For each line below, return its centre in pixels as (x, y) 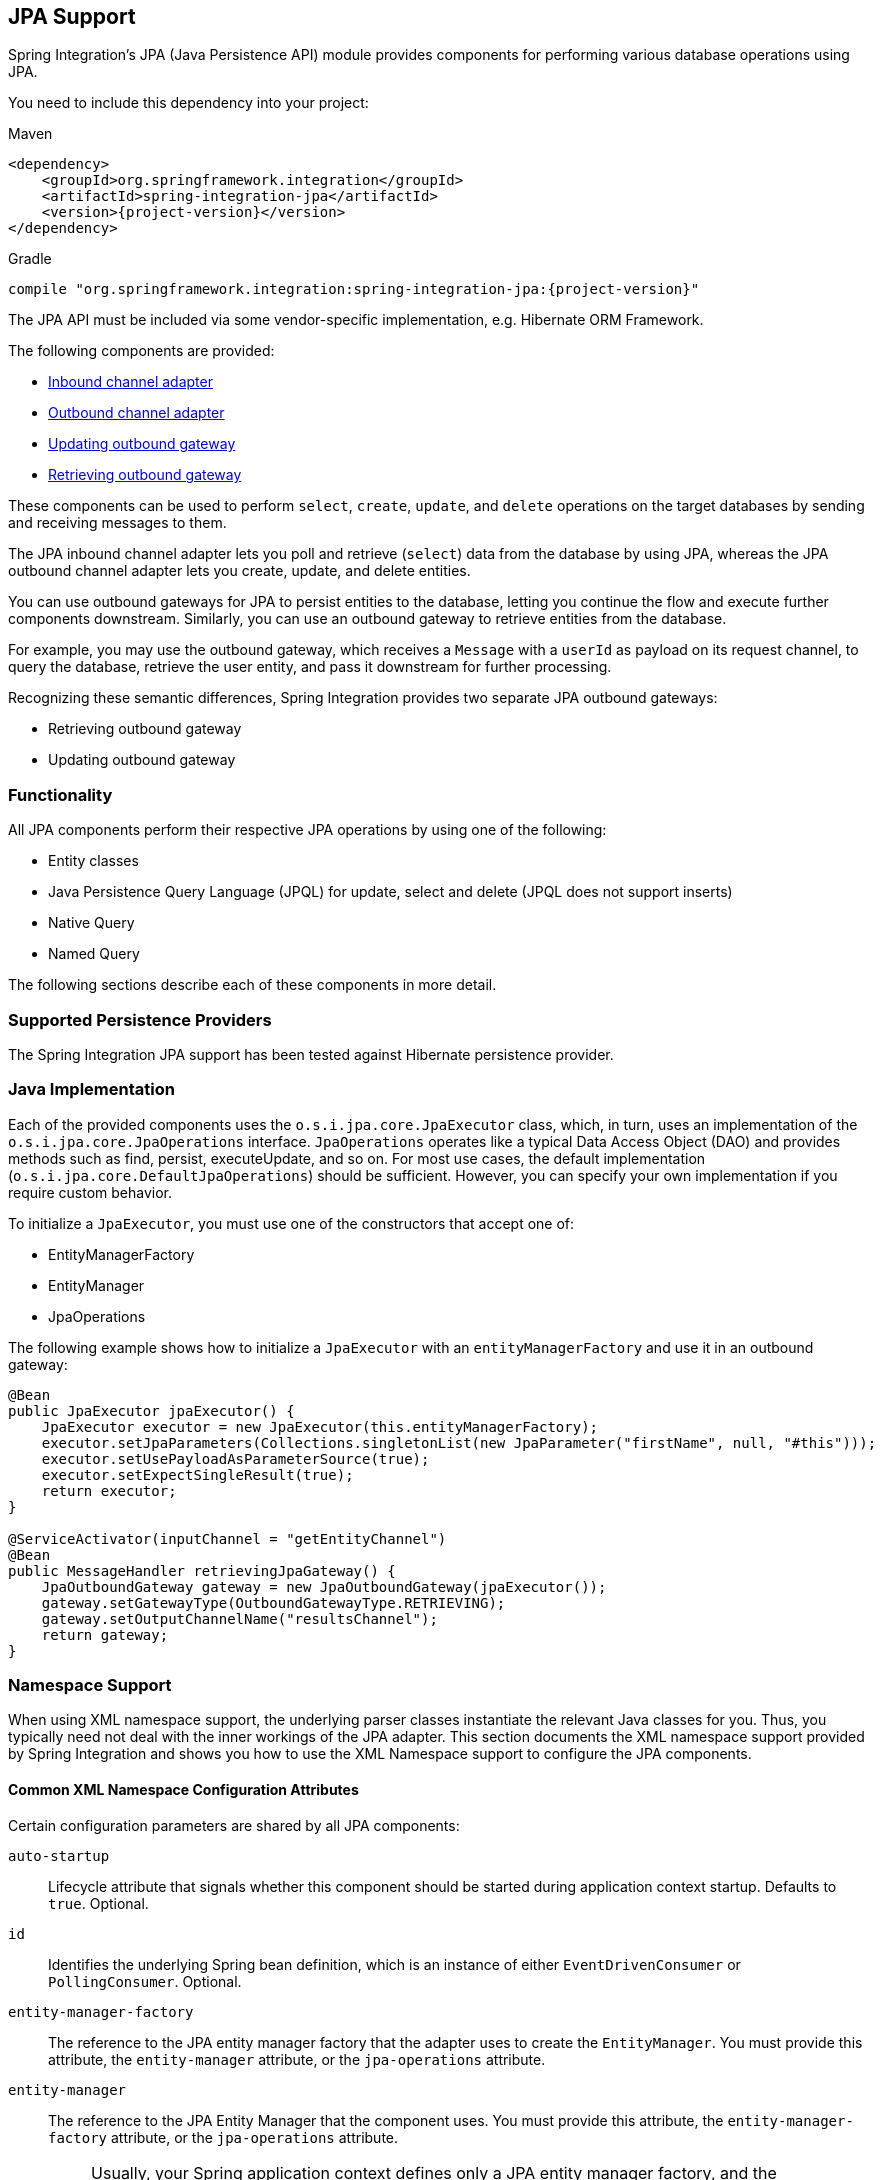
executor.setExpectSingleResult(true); (197, 1474)
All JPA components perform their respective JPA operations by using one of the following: (307, 830)
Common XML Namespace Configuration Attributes (183, 1790)
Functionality (60, 794)
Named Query (94, 954)
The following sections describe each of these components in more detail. (252, 985)
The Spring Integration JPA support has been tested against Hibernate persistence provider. (311, 1054)
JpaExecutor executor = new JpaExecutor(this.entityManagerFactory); (320, 1426)
